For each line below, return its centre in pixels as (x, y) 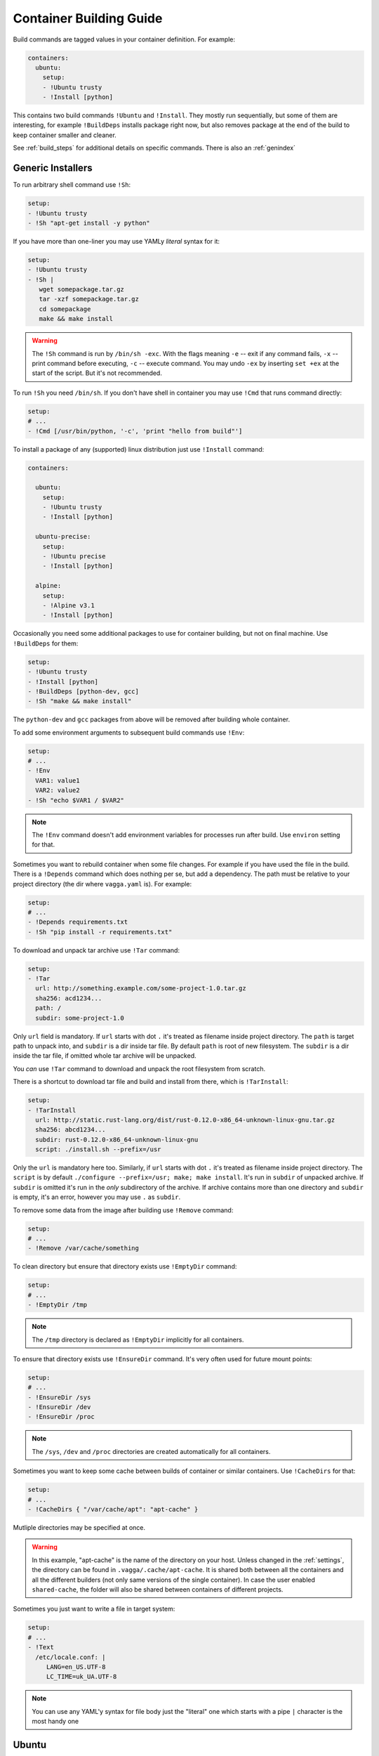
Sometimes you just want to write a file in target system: (94, 1609)
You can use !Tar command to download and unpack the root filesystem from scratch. (139, 1068)
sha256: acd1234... (69, 998)
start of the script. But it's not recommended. (97, 373)
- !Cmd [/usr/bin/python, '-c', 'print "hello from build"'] (135, 431)
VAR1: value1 (58, 780)
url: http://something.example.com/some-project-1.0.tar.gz (141, 988)
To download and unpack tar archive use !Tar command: (97, 950)
